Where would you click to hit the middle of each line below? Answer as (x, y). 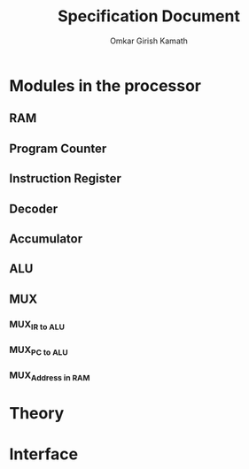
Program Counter (58, 148)
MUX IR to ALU (37, 325)
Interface (43, 454)
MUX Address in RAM (50, 376)
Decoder (34, 208)
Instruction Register (66, 179)
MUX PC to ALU (39, 350)
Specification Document (149, 16)
